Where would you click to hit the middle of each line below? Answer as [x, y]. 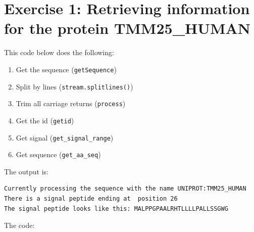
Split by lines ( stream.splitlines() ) [74, 86]
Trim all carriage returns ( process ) [71, 103]
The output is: [26, 171]
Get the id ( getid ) [45, 120]
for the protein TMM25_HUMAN [128, 28]
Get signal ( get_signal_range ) [65, 137]
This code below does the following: [59, 52]
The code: [19, 225]
